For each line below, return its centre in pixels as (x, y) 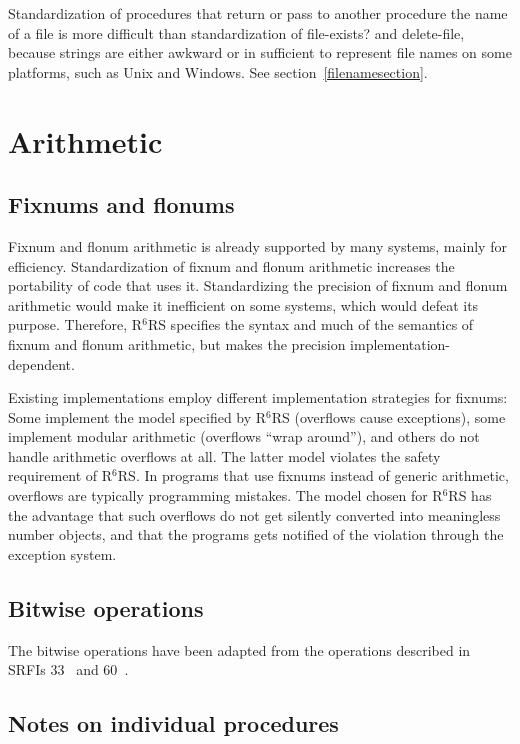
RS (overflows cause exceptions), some (388, 416)
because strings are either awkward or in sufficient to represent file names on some (260, 52)
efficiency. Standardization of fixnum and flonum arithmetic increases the (231, 265)
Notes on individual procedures (173, 723)
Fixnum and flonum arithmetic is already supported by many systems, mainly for (257, 245)
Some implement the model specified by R (137, 416)
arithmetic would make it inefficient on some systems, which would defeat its (243, 304)
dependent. (41, 363)
